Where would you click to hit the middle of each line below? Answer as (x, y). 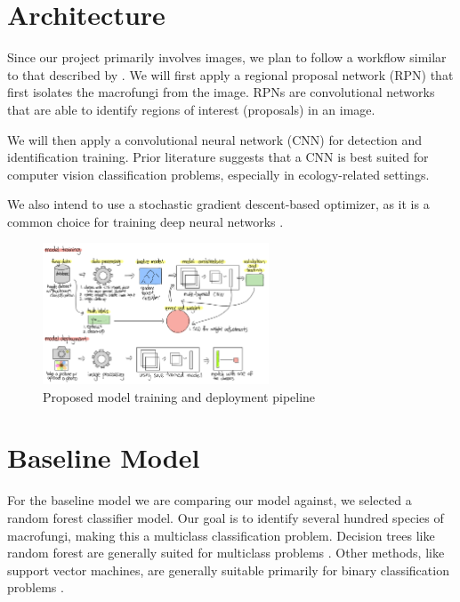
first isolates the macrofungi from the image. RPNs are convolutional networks (221, 92)
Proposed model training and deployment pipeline (179, 396)
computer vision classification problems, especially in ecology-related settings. (218, 174)
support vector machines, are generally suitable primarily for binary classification (228, 570)
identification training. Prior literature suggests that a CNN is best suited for (218, 157)
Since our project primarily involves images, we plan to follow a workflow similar (227, 57)
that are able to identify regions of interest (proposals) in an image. (191, 109)
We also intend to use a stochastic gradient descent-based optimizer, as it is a (218, 204)
